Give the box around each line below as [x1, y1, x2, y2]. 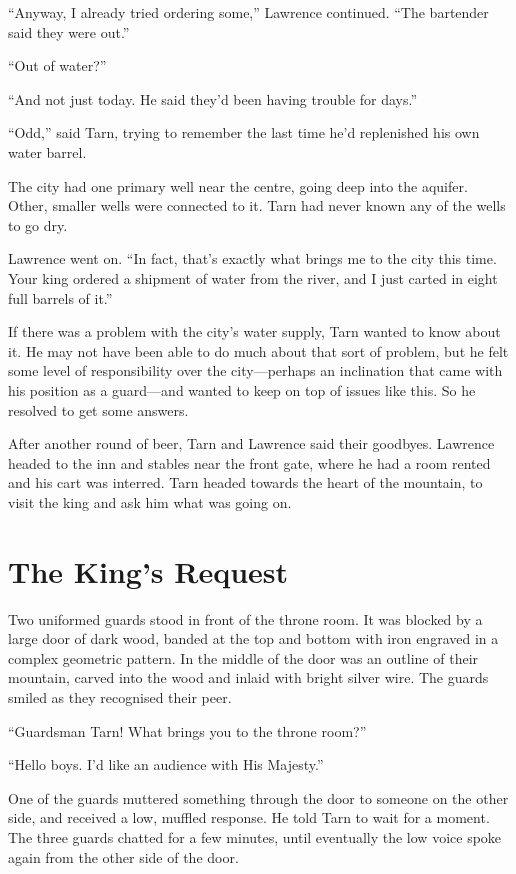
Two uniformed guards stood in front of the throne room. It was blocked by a [8, 608, 483, 629]
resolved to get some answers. [8, 399, 189, 420]
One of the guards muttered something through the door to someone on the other [8, 787, 509, 808]
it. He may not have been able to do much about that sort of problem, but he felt [8, 340, 509, 361]
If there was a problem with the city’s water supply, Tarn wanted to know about [8, 321, 501, 342]
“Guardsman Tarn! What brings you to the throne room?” [8, 720, 367, 741]
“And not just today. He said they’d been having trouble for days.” [8, 88, 418, 109]
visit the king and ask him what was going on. [8, 491, 292, 512]
